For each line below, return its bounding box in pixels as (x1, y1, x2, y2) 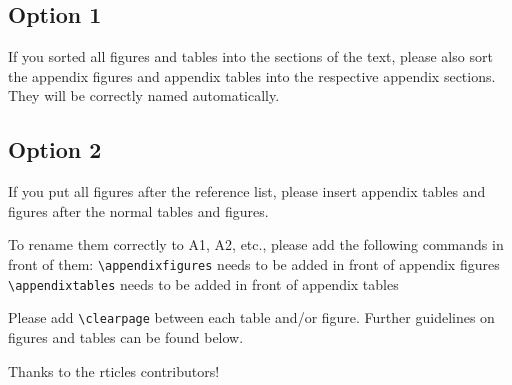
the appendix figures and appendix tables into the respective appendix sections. (8, 65, 496, 86)
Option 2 (8, 134, 102, 165)
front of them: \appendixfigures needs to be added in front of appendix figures (8, 253, 500, 274)
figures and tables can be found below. (8, 326, 244, 347)
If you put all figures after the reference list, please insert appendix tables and (8, 181, 486, 202)
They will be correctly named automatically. (8, 85, 280, 106)
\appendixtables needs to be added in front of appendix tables (8, 273, 399, 294)
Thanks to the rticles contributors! (8, 360, 220, 381)
